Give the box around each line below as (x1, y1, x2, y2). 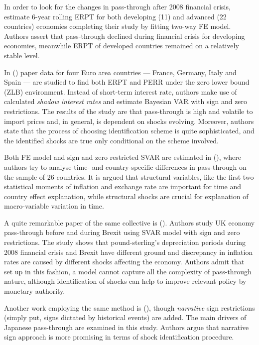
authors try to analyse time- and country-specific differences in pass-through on (4, 161, 247, 172)
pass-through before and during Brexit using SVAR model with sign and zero (4, 227, 240, 237)
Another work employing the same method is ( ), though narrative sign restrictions (4, 302, 255, 313)
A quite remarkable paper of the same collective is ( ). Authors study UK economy (4, 217, 255, 228)
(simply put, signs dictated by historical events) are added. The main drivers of (4, 312, 247, 323)
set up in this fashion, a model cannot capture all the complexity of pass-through (4, 266, 252, 276)
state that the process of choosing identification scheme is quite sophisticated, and (4, 125, 255, 136)
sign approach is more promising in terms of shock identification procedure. (4, 332, 234, 342)
